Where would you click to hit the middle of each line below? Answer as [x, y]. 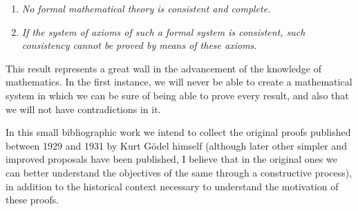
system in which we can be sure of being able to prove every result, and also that [177, 95]
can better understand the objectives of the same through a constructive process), [179, 172]
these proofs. [32, 200]
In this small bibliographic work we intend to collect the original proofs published [178, 132]
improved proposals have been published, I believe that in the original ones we [171, 159]
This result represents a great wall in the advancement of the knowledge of [163, 68]
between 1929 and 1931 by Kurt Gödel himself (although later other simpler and [176, 145]
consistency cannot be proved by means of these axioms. [139, 45]
